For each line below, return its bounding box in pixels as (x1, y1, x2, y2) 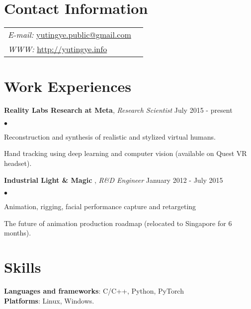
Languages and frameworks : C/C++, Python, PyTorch (4, 286, 184, 296)
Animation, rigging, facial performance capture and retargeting (4, 201, 196, 212)
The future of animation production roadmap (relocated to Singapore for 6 (4, 218, 232, 228)
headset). (4, 158, 32, 168)
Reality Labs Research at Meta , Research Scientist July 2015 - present (4, 105, 233, 115)
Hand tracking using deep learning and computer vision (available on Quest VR (4, 148, 247, 158)
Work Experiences (4, 76, 132, 96)
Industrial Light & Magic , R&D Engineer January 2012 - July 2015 (4, 174, 223, 185)
